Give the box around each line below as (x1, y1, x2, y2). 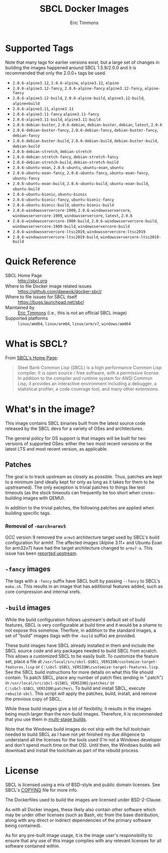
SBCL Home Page (5, 272, 42, 278)
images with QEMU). (23, 495, 65, 501)
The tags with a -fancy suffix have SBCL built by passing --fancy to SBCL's (5, 578, 160, 584)
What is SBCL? (5, 338, 68, 350)
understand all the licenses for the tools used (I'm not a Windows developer (5, 737, 161, 743)
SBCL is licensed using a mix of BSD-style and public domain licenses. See (5, 782, 160, 788)
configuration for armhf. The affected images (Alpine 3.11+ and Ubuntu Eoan (5, 539, 162, 546)
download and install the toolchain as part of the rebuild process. (5, 747, 139, 753)
